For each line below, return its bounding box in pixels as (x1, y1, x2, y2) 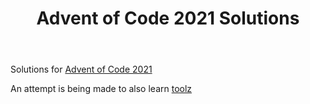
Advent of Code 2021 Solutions (36, 7, 300, 30)
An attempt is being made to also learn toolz (10, 83, 193, 95)
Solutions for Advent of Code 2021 (10, 63, 153, 76)
